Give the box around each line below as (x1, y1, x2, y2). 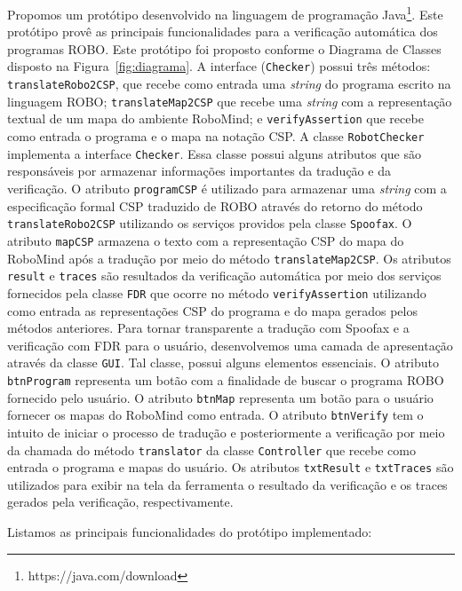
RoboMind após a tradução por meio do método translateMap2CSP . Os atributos (7, 248, 451, 267)
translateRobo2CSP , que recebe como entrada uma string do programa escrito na (7, 75, 451, 93)
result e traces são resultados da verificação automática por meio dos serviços (7, 266, 442, 285)
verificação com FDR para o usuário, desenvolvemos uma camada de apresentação (7, 335, 453, 354)
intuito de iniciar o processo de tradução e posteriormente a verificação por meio (7, 422, 445, 441)
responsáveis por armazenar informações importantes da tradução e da (7, 162, 391, 180)
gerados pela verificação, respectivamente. (7, 492, 234, 511)
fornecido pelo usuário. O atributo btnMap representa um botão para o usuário (7, 388, 434, 406)
